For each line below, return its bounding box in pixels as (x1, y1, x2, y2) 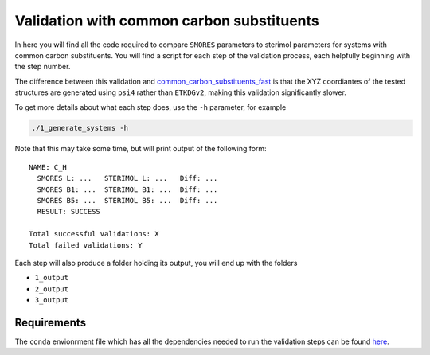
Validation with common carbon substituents (14, 12, 319, 29)
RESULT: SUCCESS (37, 207, 101, 217)
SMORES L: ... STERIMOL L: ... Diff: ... (37, 174, 218, 183)
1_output (34, 273, 69, 283)
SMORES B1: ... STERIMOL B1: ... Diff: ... (37, 185, 218, 194)
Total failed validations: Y (29, 240, 143, 250)
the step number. (14, 62, 71, 72)
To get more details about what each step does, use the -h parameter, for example (14, 102, 287, 111)
